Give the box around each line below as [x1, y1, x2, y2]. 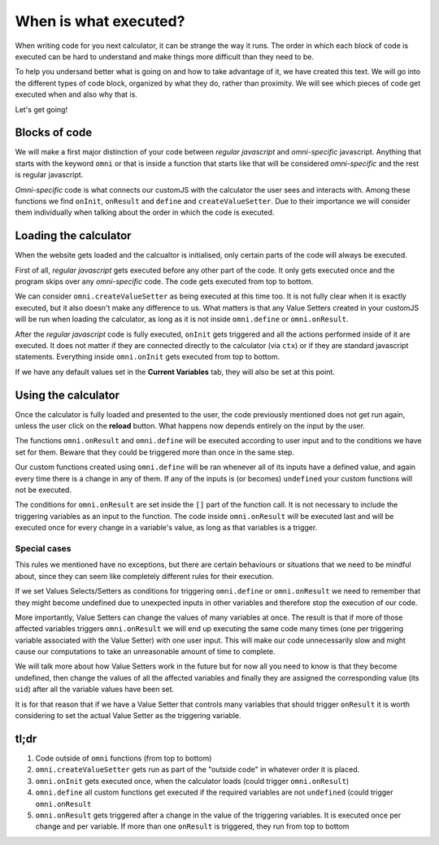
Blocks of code [15, 126, 93, 140]
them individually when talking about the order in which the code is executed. [15, 207, 275, 217]
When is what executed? [15, 12, 185, 30]
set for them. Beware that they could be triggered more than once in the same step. [15, 447, 294, 457]
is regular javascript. [15, 170, 84, 180]
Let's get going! [15, 104, 68, 114]
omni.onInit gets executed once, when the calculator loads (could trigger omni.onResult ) [35, 776, 350, 786]
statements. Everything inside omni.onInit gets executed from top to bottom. [15, 352, 280, 362]
